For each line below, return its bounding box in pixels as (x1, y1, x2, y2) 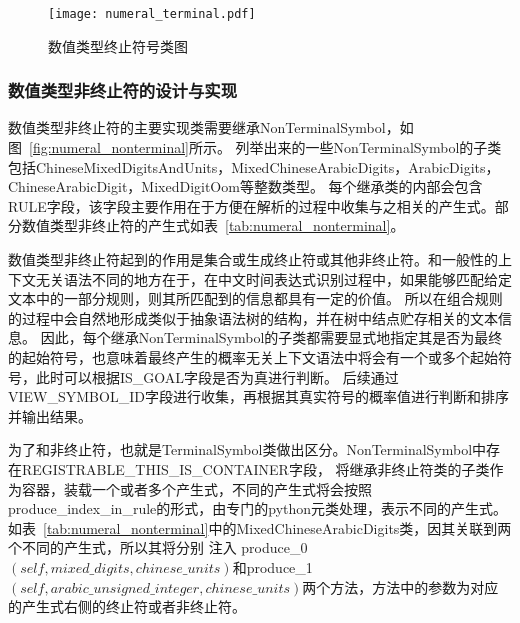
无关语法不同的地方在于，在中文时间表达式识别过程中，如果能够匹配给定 (35, 268, 512, 289)
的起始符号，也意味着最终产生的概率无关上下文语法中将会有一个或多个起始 (8, 347, 498, 367)
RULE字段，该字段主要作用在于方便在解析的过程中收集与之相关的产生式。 (8, 195, 495, 216)
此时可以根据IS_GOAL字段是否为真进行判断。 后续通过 (35, 366, 399, 387)
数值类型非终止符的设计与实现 (8, 78, 238, 103)
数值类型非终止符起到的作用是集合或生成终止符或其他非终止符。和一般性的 (8, 249, 498, 270)
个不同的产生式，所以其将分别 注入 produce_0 (8, 537, 308, 558)
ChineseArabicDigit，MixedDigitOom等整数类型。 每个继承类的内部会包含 (8, 176, 483, 197)
